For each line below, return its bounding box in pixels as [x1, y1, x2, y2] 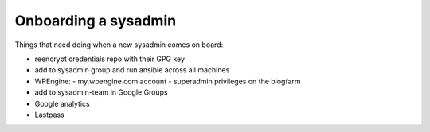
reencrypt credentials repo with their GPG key [34, 54, 186, 64]
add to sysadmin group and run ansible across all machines [34, 65, 230, 75]
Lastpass [34, 110, 65, 119]
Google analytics [34, 99, 91, 108]
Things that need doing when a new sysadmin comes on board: [14, 40, 224, 49]
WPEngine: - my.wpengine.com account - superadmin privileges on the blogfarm [34, 76, 302, 86]
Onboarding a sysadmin [14, 12, 177, 29]
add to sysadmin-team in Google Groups [34, 87, 168, 97]
